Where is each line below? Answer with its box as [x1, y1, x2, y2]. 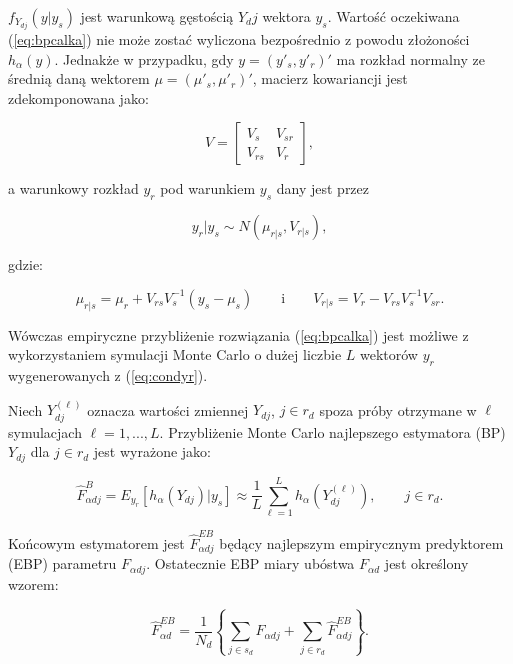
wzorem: [8, 573, 59, 594]
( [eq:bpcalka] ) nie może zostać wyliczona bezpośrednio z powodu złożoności [8, 29, 470, 50]
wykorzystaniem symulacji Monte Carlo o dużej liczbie [8, 344, 342, 365]
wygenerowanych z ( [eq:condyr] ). [8, 365, 208, 386]
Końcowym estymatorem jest [8, 532, 185, 553]
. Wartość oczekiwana [327, 6, 460, 26]
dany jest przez [276, 178, 370, 199]
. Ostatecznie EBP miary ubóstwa [146, 553, 355, 574]
